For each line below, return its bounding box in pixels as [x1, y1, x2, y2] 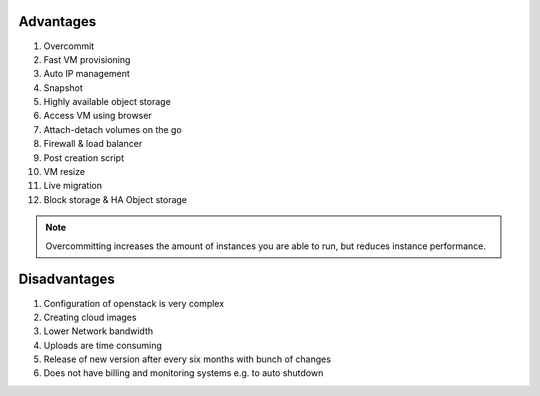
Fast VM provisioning [43, 53, 131, 65]
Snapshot [43, 81, 84, 94]
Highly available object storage [43, 96, 172, 108]
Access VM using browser [43, 110, 152, 122]
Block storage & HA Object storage [43, 193, 188, 205]
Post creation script [43, 151, 125, 164]
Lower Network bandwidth [43, 325, 154, 337]
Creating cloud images [43, 311, 137, 323]
